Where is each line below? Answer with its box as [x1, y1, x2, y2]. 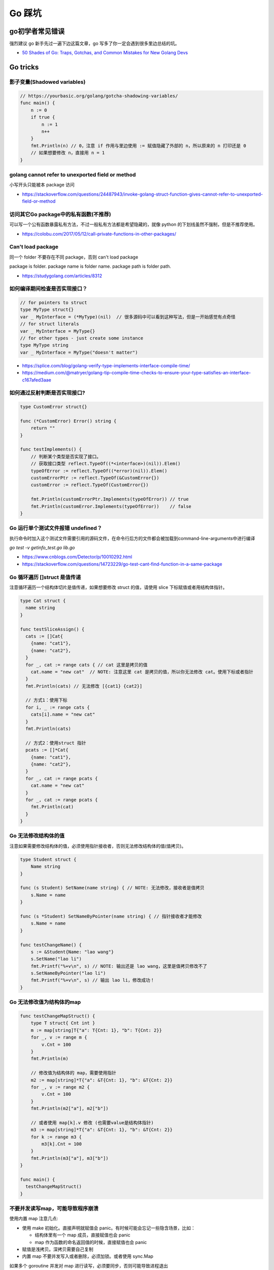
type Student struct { [20, 856, 77, 862]
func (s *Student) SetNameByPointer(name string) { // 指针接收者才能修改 [20, 913, 202, 919]
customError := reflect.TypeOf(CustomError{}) [30, 482, 149, 488]
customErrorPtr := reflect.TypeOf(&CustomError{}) [30, 475, 159, 481]
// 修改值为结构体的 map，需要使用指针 [30, 1070, 117, 1076]
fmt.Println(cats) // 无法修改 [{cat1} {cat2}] [25, 683, 143, 689]
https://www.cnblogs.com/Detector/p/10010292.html [22, 554, 132, 560]
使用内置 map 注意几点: [9, 1216, 58, 1222]
